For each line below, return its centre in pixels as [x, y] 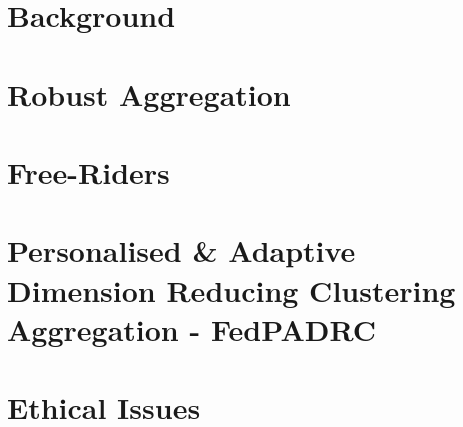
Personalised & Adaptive [181, 250]
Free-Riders [88, 171]
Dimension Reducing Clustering [231, 289]
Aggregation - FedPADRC [192, 328]
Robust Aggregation [149, 93]
